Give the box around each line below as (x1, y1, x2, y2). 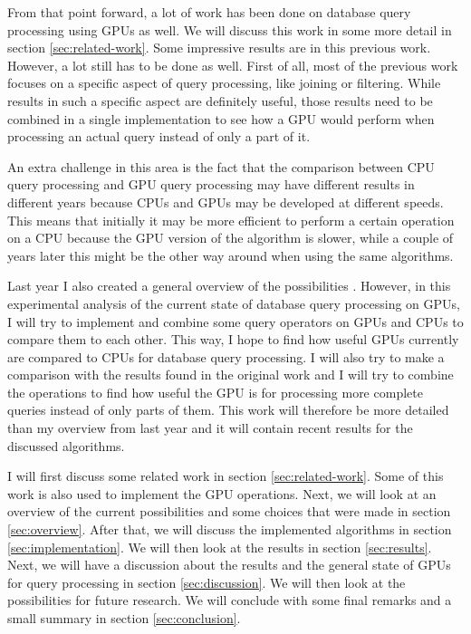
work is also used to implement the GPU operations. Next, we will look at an (7, 484, 437, 503)
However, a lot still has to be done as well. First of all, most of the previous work (7, 55, 458, 74)
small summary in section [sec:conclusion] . (7, 609, 241, 627)
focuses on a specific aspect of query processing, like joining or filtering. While (7, 73, 441, 92)
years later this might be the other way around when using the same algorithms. (7, 245, 454, 264)
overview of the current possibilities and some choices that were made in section (7, 502, 451, 521)
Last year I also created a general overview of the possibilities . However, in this (7, 276, 451, 295)
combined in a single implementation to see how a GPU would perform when (7, 109, 435, 128)
